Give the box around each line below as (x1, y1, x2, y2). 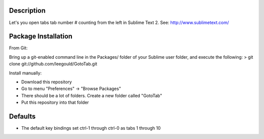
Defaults (9, 112, 36, 120)
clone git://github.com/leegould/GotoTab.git (9, 61, 97, 67)
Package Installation (9, 32, 73, 41)
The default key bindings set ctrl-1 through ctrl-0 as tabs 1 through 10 (21, 125, 161, 131)
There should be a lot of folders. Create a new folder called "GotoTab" (21, 93, 162, 98)
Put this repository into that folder (21, 99, 89, 105)
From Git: (9, 45, 28, 51)
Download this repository (21, 79, 72, 85)
